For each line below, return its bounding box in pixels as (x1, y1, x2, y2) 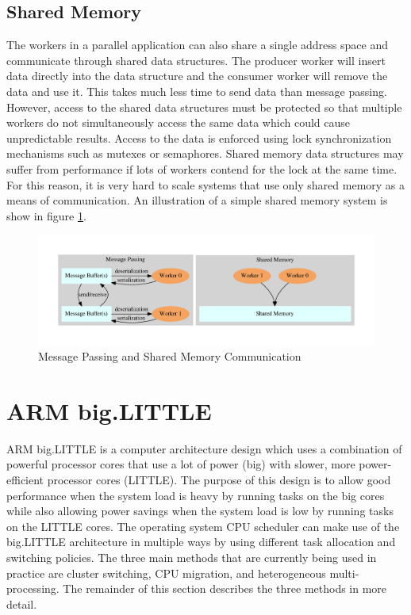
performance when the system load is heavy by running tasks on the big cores (6, 487, 385, 503)
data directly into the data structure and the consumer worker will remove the (6, 67, 388, 84)
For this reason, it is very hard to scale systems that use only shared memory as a (6, 176, 405, 193)
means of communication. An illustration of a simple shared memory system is (6, 192, 388, 208)
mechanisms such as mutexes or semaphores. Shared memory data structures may (6, 145, 404, 162)
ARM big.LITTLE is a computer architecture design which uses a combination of (6, 440, 402, 456)
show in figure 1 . (6, 207, 86, 223)
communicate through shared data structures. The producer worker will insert (6, 52, 386, 68)
